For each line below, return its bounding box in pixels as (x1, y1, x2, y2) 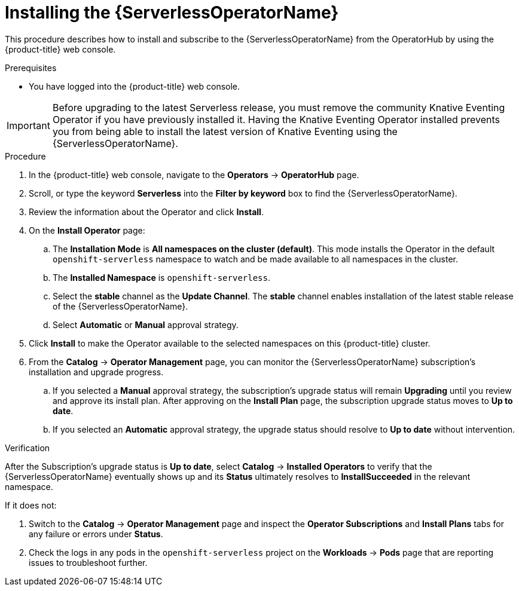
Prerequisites (5, 62, 57, 73)
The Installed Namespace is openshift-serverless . (53, 272, 271, 283)
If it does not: (5, 500, 57, 510)
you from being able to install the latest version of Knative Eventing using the (52, 125, 398, 137)
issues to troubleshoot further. (29, 557, 148, 568)
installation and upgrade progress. (29, 366, 164, 377)
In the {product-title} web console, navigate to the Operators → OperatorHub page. (29, 169, 359, 180)
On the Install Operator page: (29, 225, 145, 235)
